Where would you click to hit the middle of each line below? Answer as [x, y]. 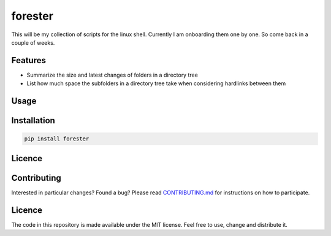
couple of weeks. [33, 42]
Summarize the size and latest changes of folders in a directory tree [112, 75]
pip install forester [57, 139]
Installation [33, 120]
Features [29, 60]
